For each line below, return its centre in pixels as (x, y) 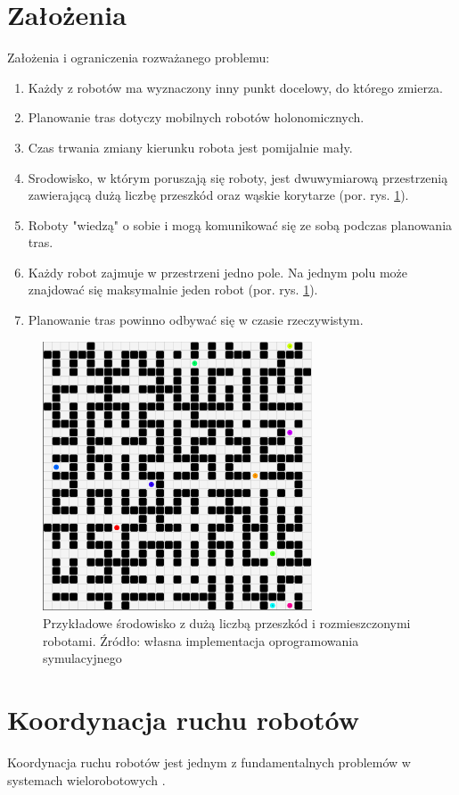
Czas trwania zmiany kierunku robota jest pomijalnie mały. (190, 147)
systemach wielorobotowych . (86, 779)
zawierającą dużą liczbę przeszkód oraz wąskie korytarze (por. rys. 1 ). (218, 195)
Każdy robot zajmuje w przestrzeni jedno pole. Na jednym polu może (218, 272)
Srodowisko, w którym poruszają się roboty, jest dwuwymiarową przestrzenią (238, 177)
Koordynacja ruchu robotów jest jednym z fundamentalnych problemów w (209, 762)
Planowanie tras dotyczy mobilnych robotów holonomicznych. (196, 117)
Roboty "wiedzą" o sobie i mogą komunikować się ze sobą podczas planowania (240, 224)
